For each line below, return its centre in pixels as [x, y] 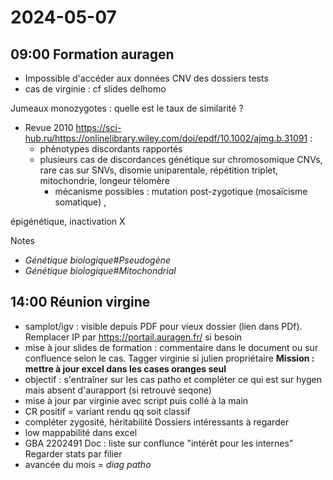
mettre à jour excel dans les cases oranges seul [125, 368]
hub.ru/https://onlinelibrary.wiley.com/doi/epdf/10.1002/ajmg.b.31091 [166, 138]
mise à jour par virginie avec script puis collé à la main [136, 400]
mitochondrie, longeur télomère [104, 180]
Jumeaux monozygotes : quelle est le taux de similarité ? [127, 108]
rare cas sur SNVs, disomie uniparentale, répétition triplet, [159, 170]
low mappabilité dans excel [81, 432]
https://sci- [98, 127]
